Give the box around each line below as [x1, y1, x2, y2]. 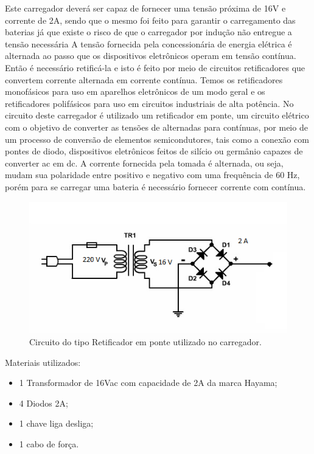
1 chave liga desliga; [19, 417, 94, 430]
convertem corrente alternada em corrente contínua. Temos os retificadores [5, 73, 283, 86]
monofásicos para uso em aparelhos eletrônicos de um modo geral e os [5, 85, 265, 98]
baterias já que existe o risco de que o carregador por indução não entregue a [5, 26, 292, 38]
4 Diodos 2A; [19, 396, 68, 409]
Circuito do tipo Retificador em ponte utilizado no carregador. [29, 335, 262, 348]
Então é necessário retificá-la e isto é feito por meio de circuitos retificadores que [5, 61, 305, 74]
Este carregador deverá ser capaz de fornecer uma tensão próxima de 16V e [5, 2, 286, 14]
